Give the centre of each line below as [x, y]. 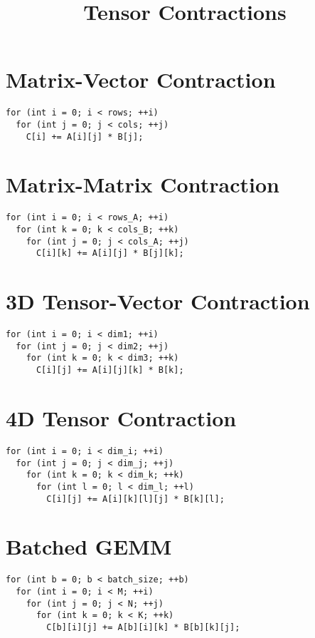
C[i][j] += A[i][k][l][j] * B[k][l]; [135, 499]
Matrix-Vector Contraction [141, 79]
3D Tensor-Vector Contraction [158, 301]
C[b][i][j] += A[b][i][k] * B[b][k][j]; [143, 627]
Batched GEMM [89, 546]
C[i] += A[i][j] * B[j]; [85, 137]
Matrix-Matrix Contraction [143, 184]
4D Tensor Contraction [121, 417]
